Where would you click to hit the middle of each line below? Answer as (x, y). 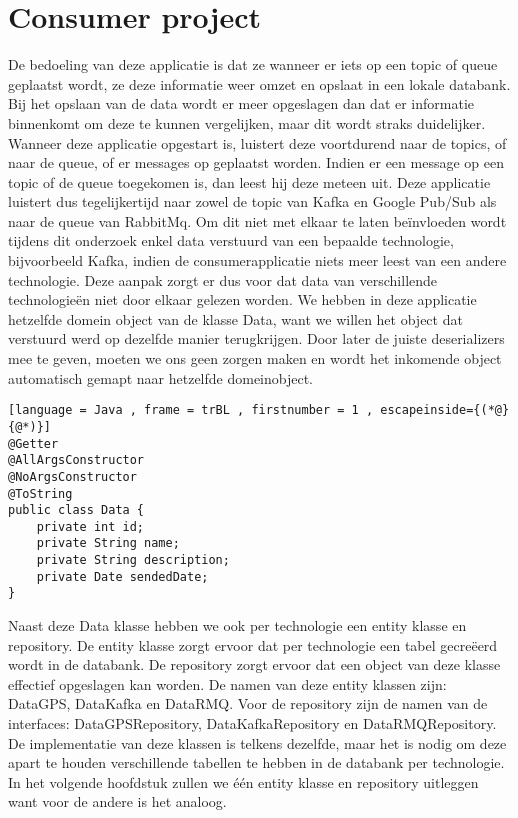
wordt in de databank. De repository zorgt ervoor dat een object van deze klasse (254, 664)
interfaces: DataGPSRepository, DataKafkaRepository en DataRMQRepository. (252, 723)
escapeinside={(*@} (445, 410)
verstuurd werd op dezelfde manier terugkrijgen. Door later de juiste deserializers (256, 338)
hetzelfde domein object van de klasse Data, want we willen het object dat (235, 318)
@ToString (40, 493)
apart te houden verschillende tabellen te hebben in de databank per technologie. (256, 762)
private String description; (133, 560)
